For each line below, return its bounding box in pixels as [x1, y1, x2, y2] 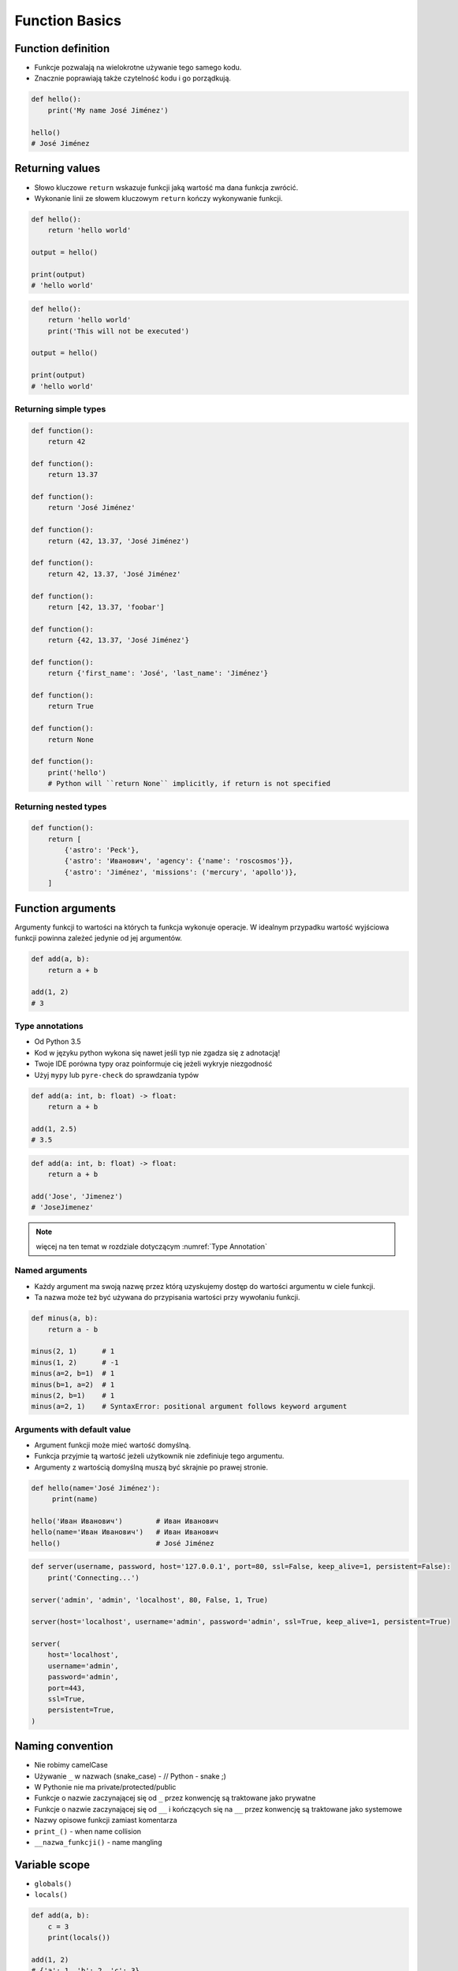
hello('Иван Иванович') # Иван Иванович [31, 1516, 218, 1526]
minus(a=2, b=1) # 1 [31, 1369, 115, 1378]
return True [47, 702, 95, 711]
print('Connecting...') [47, 1573, 140, 1582]
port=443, [47, 1683, 86, 1693]
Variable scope [14, 1857, 91, 1872]
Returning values [14, 162, 101, 175]
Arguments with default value [14, 1424, 132, 1435]
